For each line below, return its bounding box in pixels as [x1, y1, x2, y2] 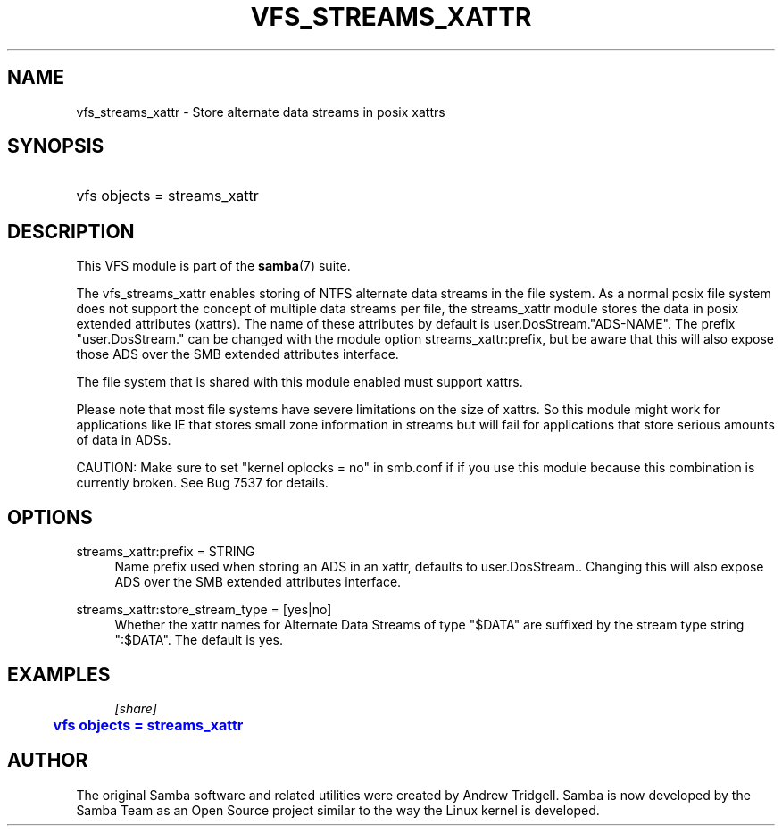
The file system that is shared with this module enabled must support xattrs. [76, 374, 523, 390]
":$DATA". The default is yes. [114, 632, 284, 648]
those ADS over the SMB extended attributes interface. [76, 346, 399, 362]
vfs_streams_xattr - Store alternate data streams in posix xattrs [76, 104, 445, 120]
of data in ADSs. [76, 432, 171, 448]
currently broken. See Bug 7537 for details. [76, 475, 329, 491]
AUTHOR [7, 749, 88, 772]
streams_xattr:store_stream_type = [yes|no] [76, 602, 332, 618]
